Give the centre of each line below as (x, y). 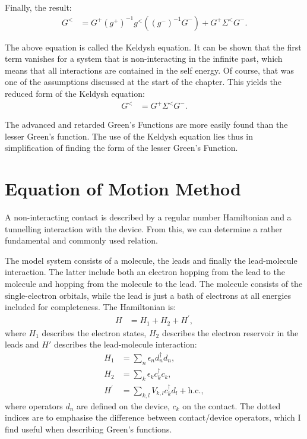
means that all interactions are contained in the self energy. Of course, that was (150, 70)
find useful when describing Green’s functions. (88, 429)
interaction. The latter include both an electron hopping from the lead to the (145, 272)
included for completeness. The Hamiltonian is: (91, 307)
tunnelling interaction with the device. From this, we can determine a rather (144, 228)
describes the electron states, (94, 332)
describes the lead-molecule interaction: (125, 344)
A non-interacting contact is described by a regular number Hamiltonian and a (148, 217)
